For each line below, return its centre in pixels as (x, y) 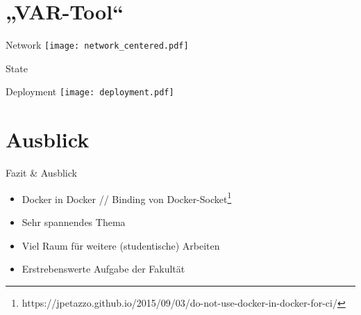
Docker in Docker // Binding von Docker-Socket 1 (127, 197)
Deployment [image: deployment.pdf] (90, 91)
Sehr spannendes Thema (74, 222)
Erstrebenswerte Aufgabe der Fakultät (103, 269)
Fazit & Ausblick (41, 173)
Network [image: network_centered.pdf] (97, 45)
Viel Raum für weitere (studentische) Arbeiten (121, 245)
